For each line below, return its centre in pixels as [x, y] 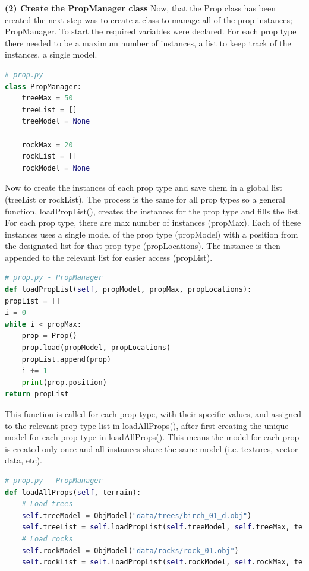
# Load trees [47, 504]
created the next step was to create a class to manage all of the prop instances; [149, 19]
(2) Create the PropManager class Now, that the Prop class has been [140, 8]
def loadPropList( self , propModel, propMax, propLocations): [128, 290]
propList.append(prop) [66, 359]
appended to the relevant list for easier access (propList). [109, 257]
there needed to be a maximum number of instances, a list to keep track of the [148, 42]
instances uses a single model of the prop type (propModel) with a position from [152, 234]
